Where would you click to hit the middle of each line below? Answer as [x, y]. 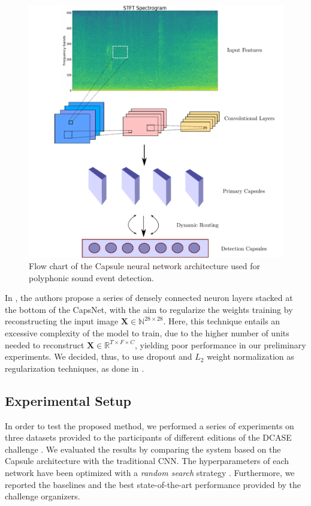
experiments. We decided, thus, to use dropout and [99, 356]
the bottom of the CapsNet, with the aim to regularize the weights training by [149, 309]
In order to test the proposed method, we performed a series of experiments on [150, 425]
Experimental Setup [68, 400]
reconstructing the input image [62, 321]
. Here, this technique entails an [222, 321]
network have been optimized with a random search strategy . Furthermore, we [150, 473]
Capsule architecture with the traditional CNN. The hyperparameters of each [147, 461]
